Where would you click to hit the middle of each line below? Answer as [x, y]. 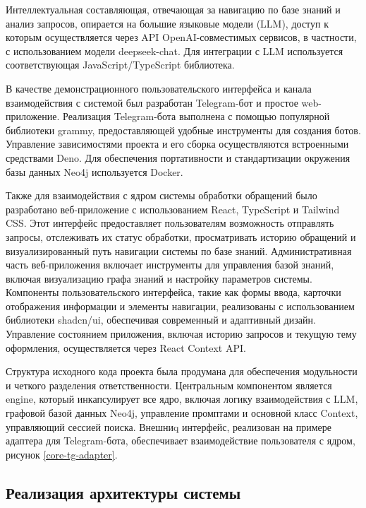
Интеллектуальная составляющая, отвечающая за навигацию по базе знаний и [173, 9]
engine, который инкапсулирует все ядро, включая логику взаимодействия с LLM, [182, 399]
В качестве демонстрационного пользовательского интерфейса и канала [159, 88]
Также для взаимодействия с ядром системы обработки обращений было [161, 195]
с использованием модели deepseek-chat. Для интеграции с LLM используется [175, 51]
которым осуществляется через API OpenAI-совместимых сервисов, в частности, [181, 37]
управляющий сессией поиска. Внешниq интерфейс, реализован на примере [169, 426]
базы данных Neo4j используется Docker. [94, 171]
